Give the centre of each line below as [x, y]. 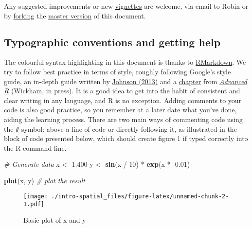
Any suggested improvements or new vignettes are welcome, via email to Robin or [126, 6]
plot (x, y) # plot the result [45, 180]
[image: [36, 196]
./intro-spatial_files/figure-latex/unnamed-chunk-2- [140, 196]
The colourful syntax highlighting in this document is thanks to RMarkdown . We [125, 62]
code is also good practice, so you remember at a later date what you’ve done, [120, 110]
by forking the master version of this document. [75, 15]
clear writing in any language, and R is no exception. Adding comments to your [123, 100]
